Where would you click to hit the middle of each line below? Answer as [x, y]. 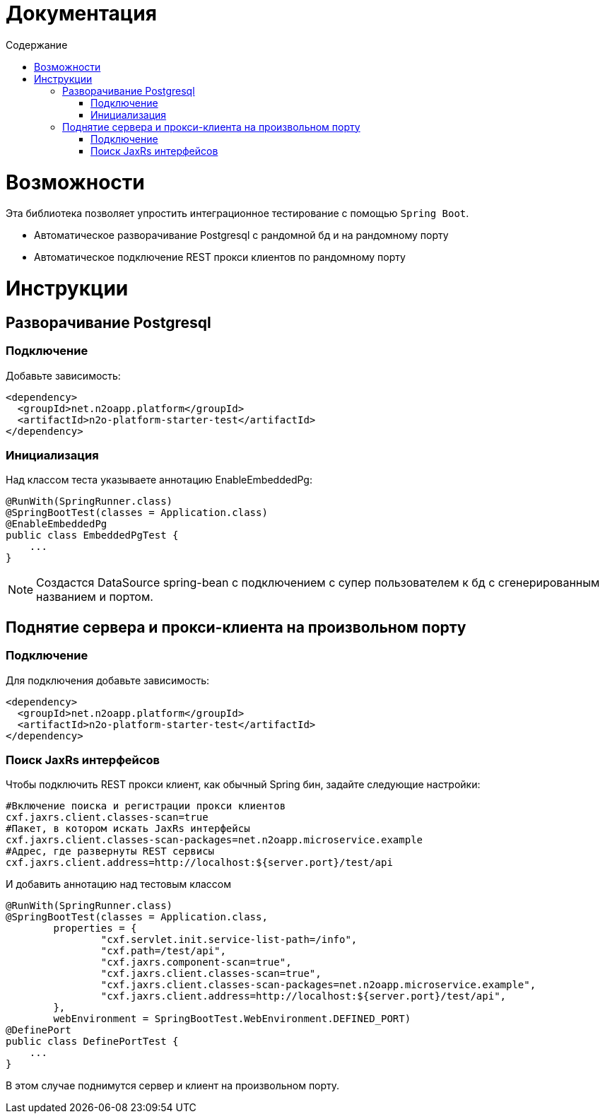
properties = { [95, 928]
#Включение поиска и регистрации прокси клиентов [146, 806]
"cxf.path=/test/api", [163, 951]
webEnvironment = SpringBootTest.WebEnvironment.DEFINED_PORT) [232, 1019]
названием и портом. [95, 597]
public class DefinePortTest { [92, 1042]
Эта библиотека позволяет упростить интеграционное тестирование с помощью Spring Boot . [237, 213]
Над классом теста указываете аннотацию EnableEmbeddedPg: [159, 480]
